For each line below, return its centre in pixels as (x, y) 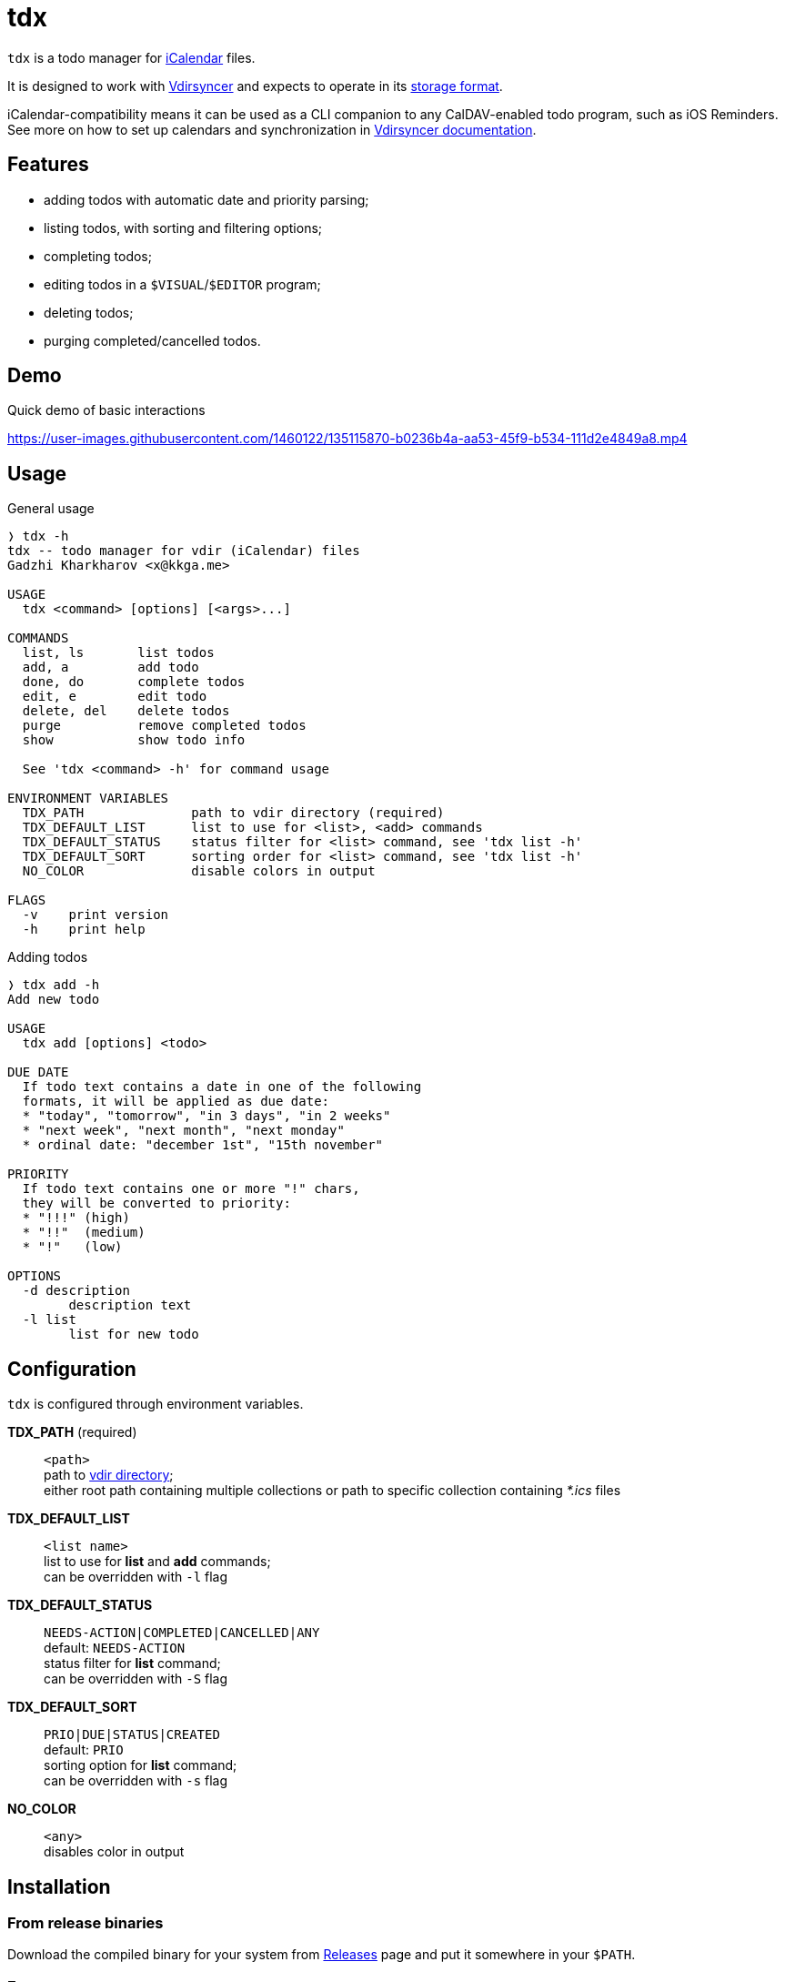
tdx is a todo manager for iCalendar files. (131, 57)
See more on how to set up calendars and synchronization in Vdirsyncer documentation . (272, 129)
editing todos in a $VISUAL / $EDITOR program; (182, 284)
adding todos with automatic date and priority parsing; (206, 199)
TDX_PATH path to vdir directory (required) (233, 813)
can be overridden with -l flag (136, 1577)
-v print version (96, 915)
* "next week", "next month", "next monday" (183, 1131)
